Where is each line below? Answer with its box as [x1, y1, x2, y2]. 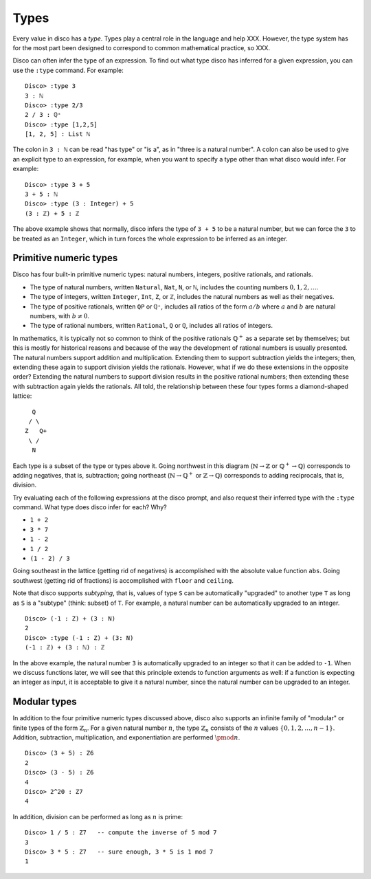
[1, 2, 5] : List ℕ [25, 131, 91, 138]
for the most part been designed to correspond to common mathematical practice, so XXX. [12, 43, 271, 52]
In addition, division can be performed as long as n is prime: [12, 812, 183, 821]
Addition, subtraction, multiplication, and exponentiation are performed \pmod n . [12, 733, 240, 742]
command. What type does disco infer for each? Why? [12, 503, 168, 511]
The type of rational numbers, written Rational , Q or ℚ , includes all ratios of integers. [30, 322, 273, 330]
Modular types [12, 696, 77, 708]
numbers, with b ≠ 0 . [30, 312, 89, 320]
